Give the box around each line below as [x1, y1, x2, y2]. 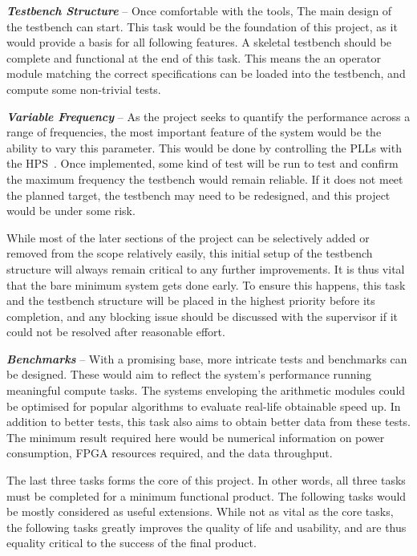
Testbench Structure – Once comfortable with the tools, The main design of [6, 2, 392, 18]
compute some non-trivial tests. [6, 80, 161, 97]
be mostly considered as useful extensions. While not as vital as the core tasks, [6, 503, 394, 520]
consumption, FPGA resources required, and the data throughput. [6, 444, 333, 461]
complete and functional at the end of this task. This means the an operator [6, 49, 382, 66]
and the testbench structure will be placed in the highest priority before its [6, 292, 375, 309]
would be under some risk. [6, 202, 136, 219]
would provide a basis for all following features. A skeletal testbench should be [6, 34, 392, 51]
